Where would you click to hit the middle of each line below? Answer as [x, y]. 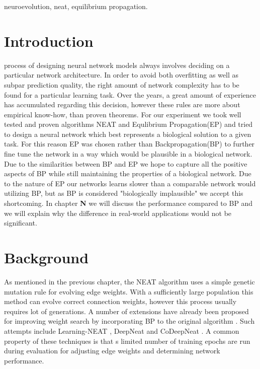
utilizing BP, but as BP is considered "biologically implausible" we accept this [124, 193]
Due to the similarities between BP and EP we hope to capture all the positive [126, 163]
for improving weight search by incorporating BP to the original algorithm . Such [129, 321]
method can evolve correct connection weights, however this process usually [120, 301]
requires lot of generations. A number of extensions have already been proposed [126, 311]
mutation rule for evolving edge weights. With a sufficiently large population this [129, 291]
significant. [21, 223]
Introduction [49, 41]
